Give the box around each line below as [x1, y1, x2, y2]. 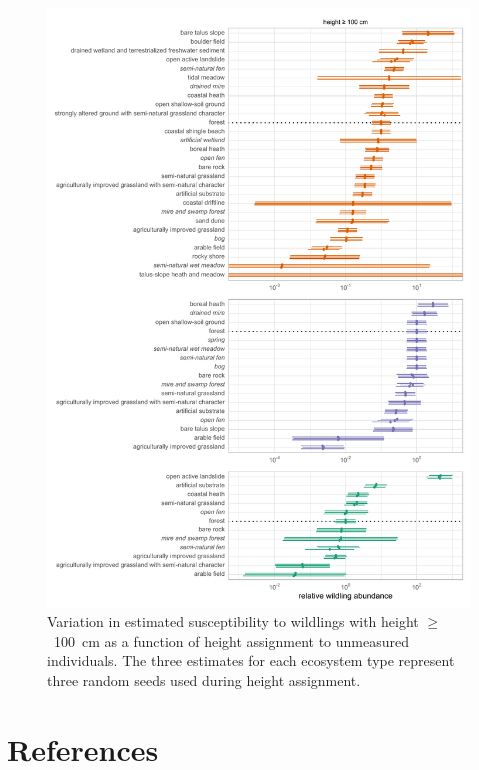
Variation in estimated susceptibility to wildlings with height [47, 611, 419, 632]
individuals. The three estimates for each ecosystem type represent [47, 650, 455, 671]
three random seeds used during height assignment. [47, 670, 361, 691]
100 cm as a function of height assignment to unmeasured [53, 630, 409, 651]
